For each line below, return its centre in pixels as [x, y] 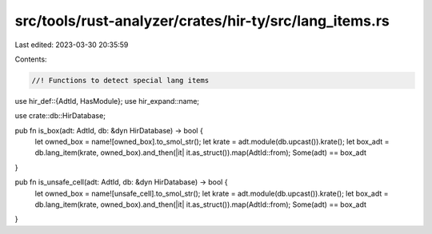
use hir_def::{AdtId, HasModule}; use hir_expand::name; [107, 101]
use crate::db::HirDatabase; [60, 116]
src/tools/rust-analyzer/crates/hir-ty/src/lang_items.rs [202, 21]
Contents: [31, 59]
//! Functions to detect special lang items [120, 80]
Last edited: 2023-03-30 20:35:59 [72, 45]
